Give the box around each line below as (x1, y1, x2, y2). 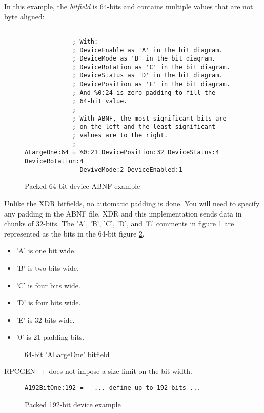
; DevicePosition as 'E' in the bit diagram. (72, 81, 230, 88)
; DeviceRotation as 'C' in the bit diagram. (72, 63, 230, 71)
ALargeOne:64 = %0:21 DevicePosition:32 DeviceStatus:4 (25, 149, 219, 156)
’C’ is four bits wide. (16, 280, 80, 290)
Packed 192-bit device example (25, 399, 121, 409)
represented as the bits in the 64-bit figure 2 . (4, 228, 145, 239)
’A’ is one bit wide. (16, 245, 76, 256)
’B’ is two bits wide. (16, 262, 79, 273)
